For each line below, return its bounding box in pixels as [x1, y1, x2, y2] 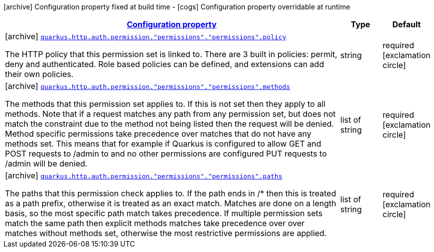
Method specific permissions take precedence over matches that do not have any [5, 129, 311, 139]
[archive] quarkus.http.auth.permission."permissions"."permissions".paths [5, 170, 283, 180]
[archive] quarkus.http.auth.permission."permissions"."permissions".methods [5, 81, 290, 91]
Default [392, 19, 421, 29]
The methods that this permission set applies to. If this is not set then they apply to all [5, 99, 325, 109]
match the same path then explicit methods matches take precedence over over [5, 218, 304, 228]
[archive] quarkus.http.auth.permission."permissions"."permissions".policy [5, 31, 287, 41]
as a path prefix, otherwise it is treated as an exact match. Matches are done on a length [5, 198, 336, 208]
